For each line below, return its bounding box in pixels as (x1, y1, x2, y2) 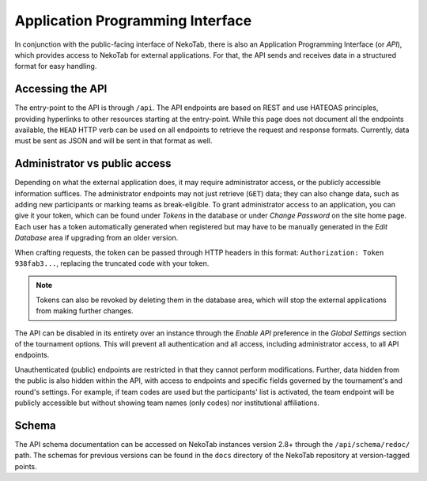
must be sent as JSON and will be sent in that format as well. (14, 136, 213, 146)
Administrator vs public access (14, 157, 172, 170)
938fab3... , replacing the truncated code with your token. (14, 259, 210, 268)
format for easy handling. (14, 62, 97, 71)
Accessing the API (14, 82, 108, 96)
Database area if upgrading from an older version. (14, 233, 179, 243)
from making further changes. (36, 306, 134, 316)
